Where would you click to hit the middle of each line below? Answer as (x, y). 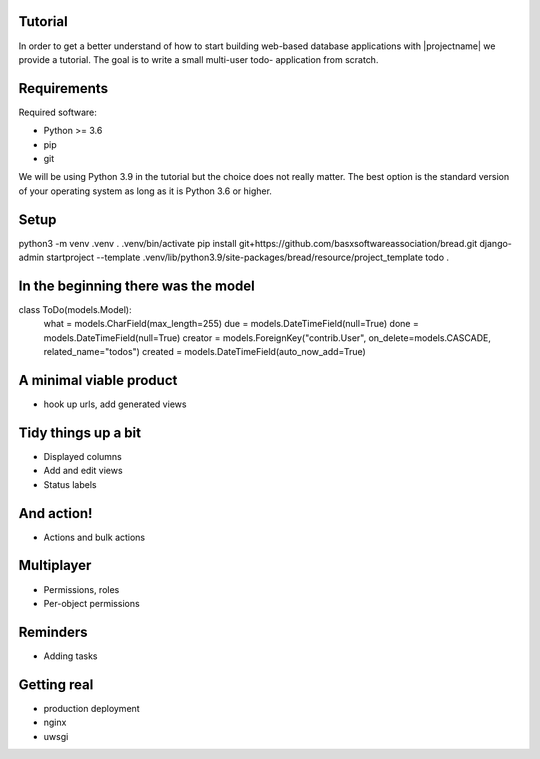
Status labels (70, 484)
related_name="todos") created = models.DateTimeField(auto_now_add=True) (205, 352)
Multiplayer (55, 565)
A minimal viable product (98, 380)
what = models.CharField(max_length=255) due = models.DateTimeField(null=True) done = (231, 324)
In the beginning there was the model (136, 285)
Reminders (53, 631)
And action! (55, 513)
